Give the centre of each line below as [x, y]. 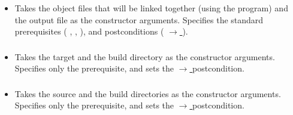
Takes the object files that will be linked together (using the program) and [151, 7]
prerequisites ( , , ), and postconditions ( [89, 31]
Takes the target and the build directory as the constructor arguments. [145, 56]
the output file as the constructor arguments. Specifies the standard [139, 19]
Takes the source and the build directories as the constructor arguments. [148, 93]
